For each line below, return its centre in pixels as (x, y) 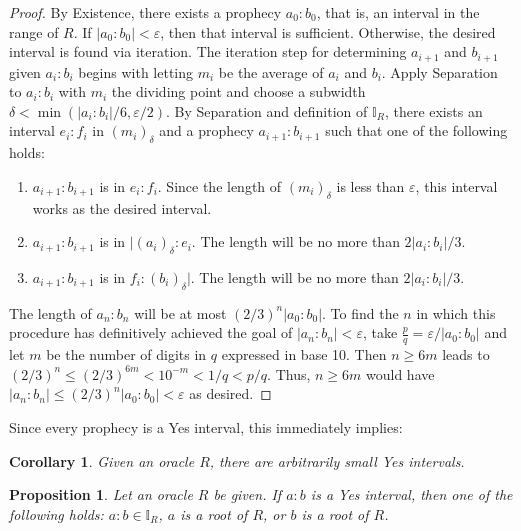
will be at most (180, 312)
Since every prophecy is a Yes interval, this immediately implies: (206, 427)
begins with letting (136, 71)
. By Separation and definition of (266, 110)
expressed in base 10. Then (304, 354)
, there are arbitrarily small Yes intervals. (337, 460)
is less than (370, 185)
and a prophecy (206, 130)
